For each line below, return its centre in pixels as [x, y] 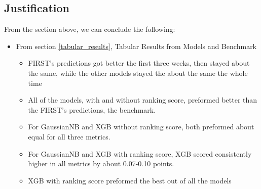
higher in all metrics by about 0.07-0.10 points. [101, 163]
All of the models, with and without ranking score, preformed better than [143, 100]
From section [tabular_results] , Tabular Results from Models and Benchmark [136, 46]
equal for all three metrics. [69, 136]
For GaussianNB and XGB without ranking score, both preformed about [141, 127]
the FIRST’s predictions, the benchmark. [92, 109]
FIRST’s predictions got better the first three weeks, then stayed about [139, 63]
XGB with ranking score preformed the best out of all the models [130, 180]
